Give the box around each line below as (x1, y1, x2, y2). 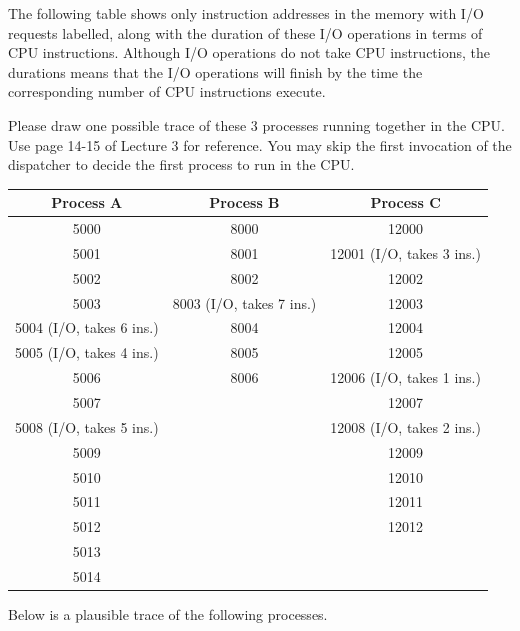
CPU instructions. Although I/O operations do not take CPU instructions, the (8, 42, 490, 63)
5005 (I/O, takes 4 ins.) (15, 342, 159, 363)
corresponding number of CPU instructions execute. (8, 81, 326, 102)
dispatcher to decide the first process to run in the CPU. (8, 154, 355, 175)
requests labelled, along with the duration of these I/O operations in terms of (8, 22, 483, 43)
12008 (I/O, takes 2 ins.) (330, 416, 481, 437)
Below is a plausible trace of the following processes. (8, 604, 328, 624)
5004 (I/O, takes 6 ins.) (15, 317, 159, 338)
